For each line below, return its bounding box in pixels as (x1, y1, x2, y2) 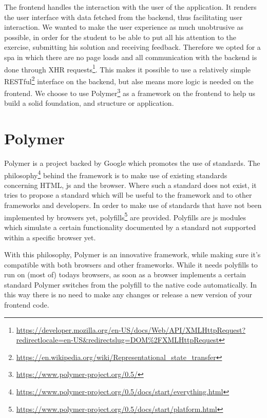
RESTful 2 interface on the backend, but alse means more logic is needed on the (4, 74, 254, 86)
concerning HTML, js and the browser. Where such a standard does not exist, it (4, 179, 257, 190)
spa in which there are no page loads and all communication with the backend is (4, 51, 257, 62)
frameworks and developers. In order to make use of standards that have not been (4, 200, 262, 211)
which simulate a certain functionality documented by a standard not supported (4, 221, 256, 232)
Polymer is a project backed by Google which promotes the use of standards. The (4, 158, 260, 168)
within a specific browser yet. (4, 232, 96, 242)
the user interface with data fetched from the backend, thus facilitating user (4, 11, 242, 22)
